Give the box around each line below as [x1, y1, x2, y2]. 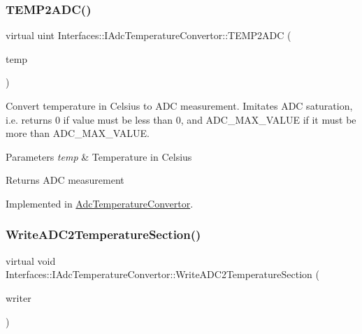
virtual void [6, 253, 56, 268]
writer [6, 290, 31, 305]
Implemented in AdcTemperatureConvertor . [6, 196, 194, 210]
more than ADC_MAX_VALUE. [6, 126, 150, 140]
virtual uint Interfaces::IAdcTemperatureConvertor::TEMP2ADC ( [6, 28, 291, 43]
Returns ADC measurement [6, 173, 124, 187]
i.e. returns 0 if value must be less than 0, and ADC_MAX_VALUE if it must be [6, 112, 356, 126]
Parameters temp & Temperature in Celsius [6, 149, 192, 164]
